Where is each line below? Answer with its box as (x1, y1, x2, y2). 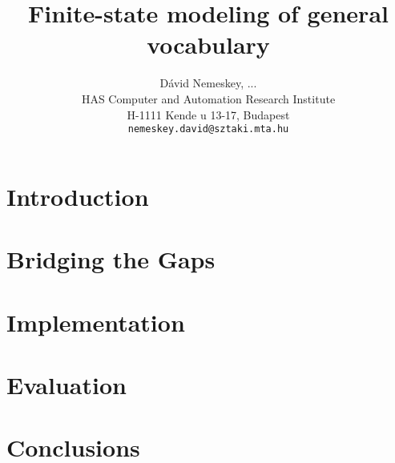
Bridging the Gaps (6, 243, 216, 276)
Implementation (6, 305, 185, 338)
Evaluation (6, 368, 127, 401)
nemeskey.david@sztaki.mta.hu (127, 123, 289, 135)
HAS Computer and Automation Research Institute (81, 90, 336, 107)
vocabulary (147, 28, 270, 61)
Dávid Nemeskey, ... (159, 74, 257, 91)
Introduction (6, 179, 149, 212)
